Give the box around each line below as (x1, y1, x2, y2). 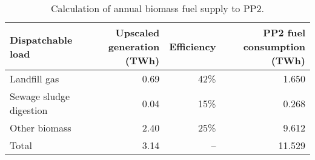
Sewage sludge (10, 89, 70, 103)
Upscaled (115, 25, 160, 39)
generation (108, 39, 160, 53)
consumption (243, 39, 305, 53)
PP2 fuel (263, 25, 305, 39)
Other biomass (10, 121, 71, 135)
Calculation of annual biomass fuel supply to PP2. (51, 1, 264, 15)
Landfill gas (10, 72, 59, 85)
